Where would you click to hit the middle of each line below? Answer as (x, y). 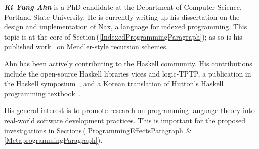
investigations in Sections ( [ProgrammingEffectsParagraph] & (98, 130)
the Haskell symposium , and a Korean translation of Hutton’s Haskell (114, 83)
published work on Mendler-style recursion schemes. (86, 46)
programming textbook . (42, 93)
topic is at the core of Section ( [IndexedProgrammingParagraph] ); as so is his (123, 36)
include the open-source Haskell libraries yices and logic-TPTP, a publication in (128, 73)
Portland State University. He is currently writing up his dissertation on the (122, 16)
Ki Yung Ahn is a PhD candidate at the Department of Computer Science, (123, 7)
